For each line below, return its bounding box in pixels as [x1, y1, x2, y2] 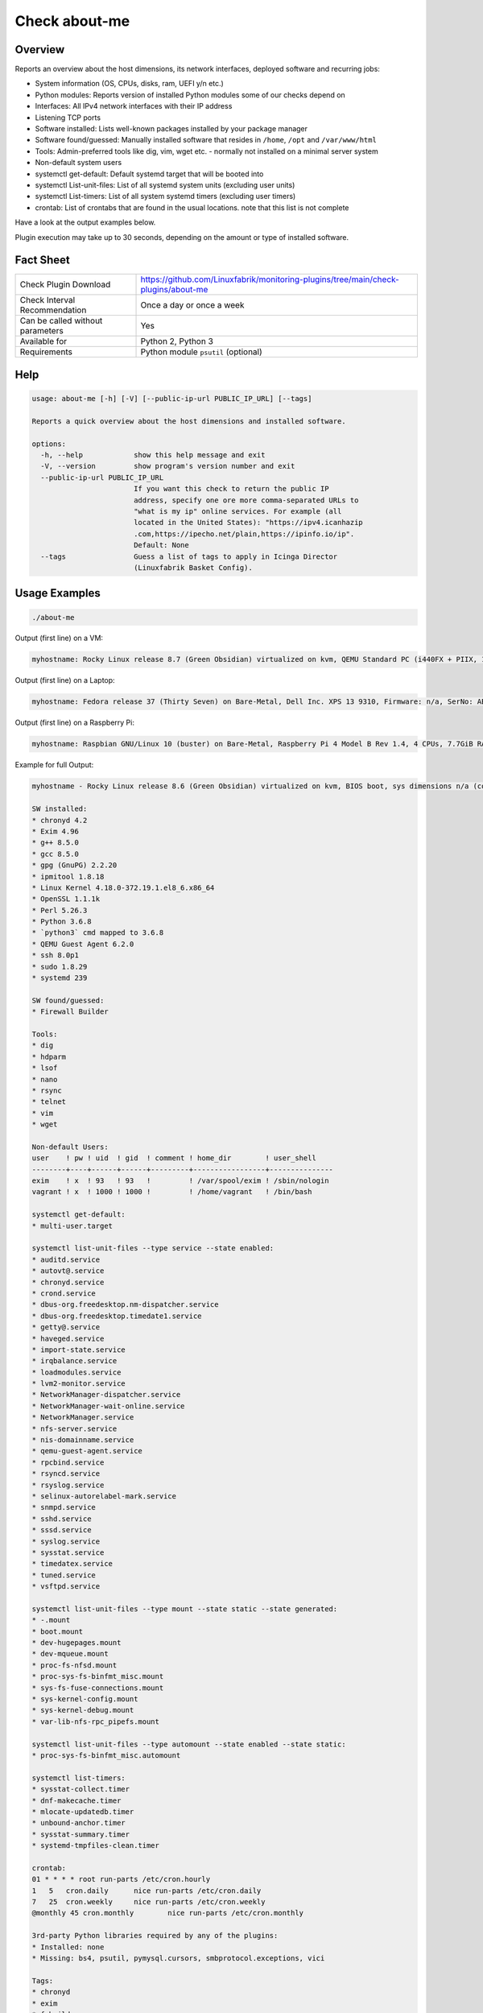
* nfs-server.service [31, 1424, 118, 1433]
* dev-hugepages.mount [31, 1639, 122, 1647]
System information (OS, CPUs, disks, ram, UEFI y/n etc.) [35, 79, 225, 89]
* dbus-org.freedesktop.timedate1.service [31, 1311, 202, 1321]
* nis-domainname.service [31, 1436, 134, 1445]
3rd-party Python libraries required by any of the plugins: [31, 1931, 279, 1941]
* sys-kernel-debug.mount [31, 1705, 134, 1715]
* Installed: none [31, 1942, 105, 1952]
